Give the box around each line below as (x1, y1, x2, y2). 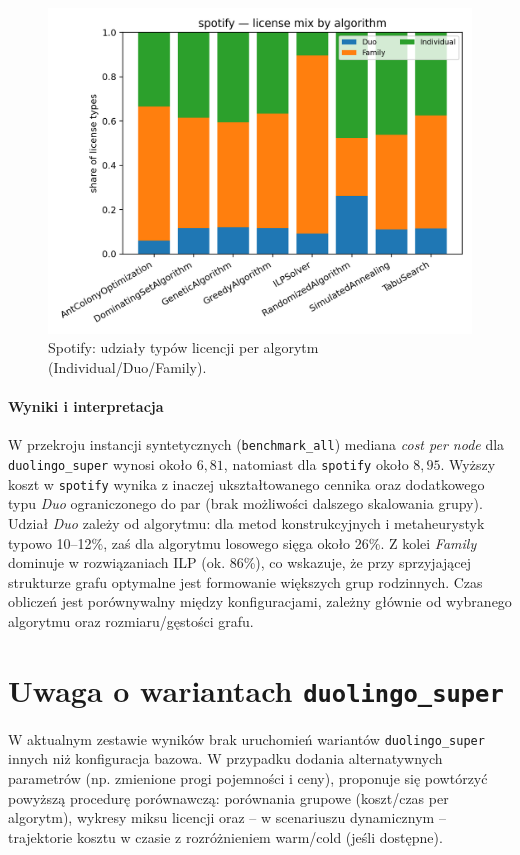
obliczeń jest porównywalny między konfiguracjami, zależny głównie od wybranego (8, 591, 512, 612)
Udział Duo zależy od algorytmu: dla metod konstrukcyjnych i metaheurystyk (8, 513, 485, 533)
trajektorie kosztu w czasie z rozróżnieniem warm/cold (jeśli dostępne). (8, 826, 443, 847)
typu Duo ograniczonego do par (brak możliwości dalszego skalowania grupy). (8, 493, 483, 514)
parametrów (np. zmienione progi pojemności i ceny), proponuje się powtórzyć (8, 768, 488, 789)
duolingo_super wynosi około (8, 454, 192, 475)
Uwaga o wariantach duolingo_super (8, 669, 504, 710)
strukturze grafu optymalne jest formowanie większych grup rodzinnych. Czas (8, 571, 483, 592)
